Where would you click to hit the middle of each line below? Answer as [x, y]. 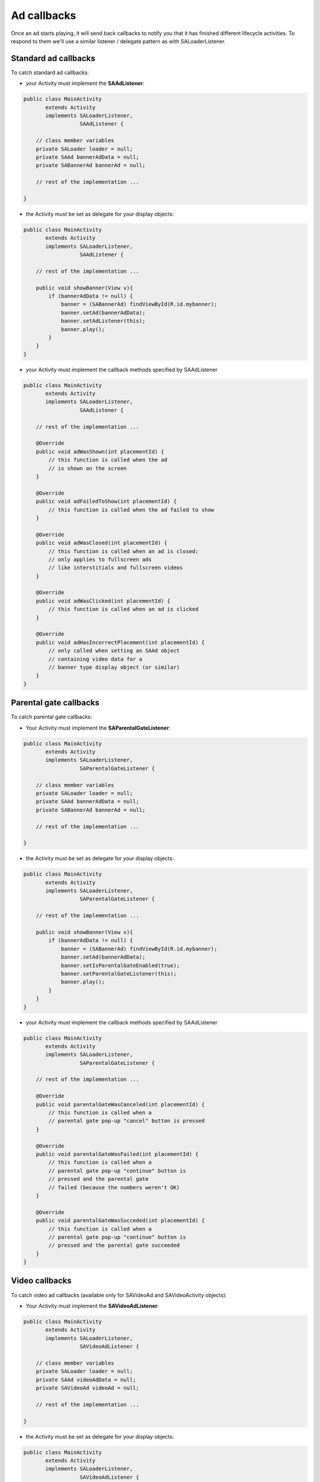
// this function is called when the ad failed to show [131, 510]
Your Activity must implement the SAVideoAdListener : [92, 1306]
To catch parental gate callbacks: [52, 717]
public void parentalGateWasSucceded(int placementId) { [120, 1221]
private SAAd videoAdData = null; [86, 1379]
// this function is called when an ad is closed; [123, 551]
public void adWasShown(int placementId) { [100, 451]
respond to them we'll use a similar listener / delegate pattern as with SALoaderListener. [119, 41]
